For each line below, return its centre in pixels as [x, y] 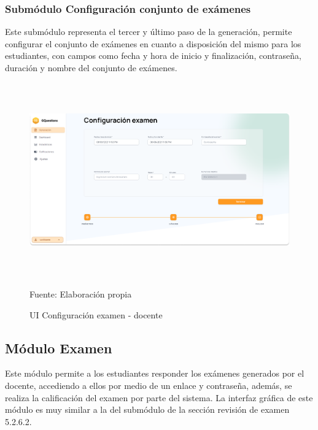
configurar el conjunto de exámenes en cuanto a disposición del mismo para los [153, 43]
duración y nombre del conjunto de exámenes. [91, 67]
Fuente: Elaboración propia [81, 294]
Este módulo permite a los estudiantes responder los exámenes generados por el [155, 373]
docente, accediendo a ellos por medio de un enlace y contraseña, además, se [149, 385]
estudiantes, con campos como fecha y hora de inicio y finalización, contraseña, [153, 56]
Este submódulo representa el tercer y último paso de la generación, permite [149, 32]
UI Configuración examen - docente [96, 314]
